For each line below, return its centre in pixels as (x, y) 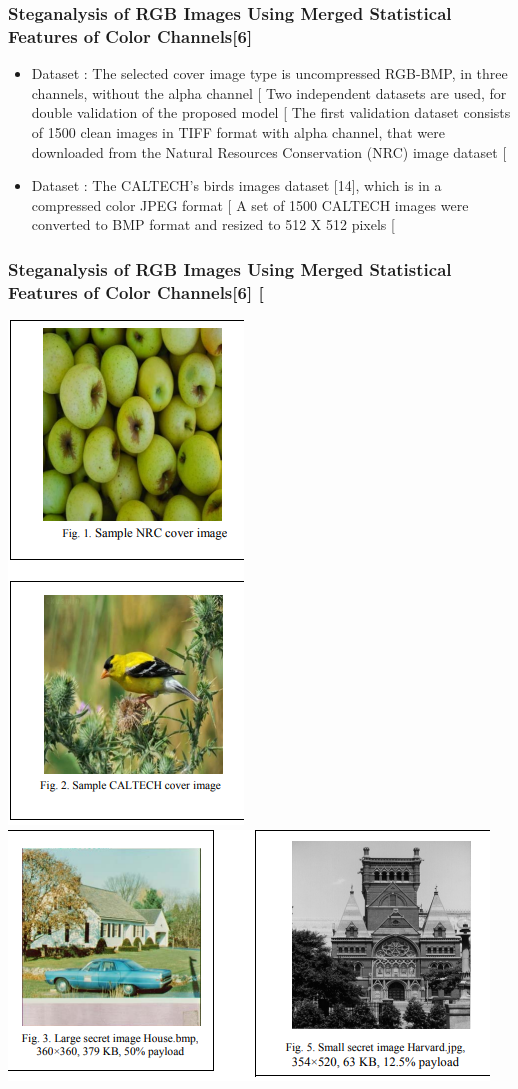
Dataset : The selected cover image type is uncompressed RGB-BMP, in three (269, 73)
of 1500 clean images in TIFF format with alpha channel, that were (238, 131)
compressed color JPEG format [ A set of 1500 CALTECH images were (250, 204)
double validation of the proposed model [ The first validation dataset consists (271, 112)
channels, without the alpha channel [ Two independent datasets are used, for (269, 92)
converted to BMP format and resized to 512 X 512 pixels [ (213, 224)
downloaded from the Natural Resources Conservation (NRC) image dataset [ (269, 151)
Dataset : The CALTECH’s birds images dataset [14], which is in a (236, 185)
